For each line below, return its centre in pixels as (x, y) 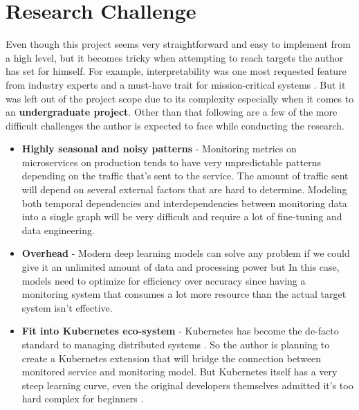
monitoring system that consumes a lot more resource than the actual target (184, 294)
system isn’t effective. (67, 307)
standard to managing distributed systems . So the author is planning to (176, 344)
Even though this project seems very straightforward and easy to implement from (178, 44)
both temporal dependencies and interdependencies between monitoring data (184, 203)
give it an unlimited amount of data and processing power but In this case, (181, 267)
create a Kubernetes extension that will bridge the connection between (172, 358)
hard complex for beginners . (83, 399)
